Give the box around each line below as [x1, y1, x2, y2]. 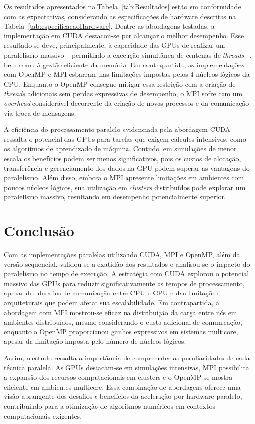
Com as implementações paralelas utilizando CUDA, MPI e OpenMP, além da [4, 249, 240, 259]
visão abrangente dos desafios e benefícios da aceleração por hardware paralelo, [4, 391, 242, 401]
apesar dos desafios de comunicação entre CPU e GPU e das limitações [4, 288, 218, 298]
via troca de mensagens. [4, 107, 76, 118]
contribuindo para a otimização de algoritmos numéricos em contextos [4, 400, 215, 411]
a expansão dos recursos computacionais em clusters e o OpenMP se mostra [4, 372, 233, 382]
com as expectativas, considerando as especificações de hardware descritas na [4, 11, 236, 21]
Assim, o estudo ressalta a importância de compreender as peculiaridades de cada [4, 352, 250, 362]
